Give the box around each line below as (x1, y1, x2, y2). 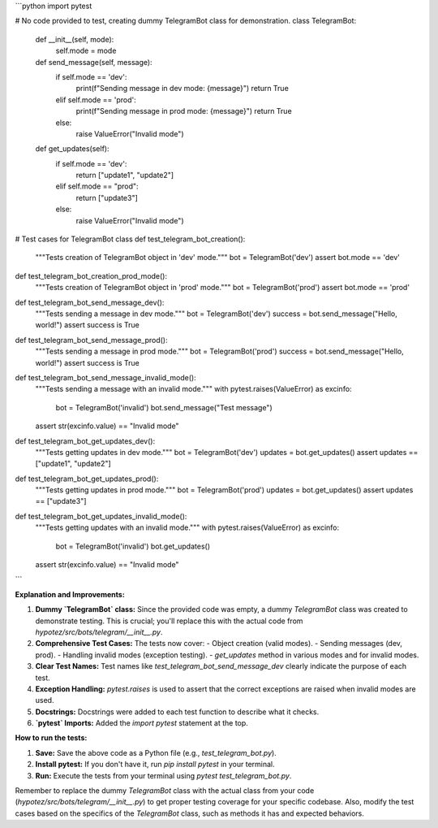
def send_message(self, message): (35, 57, 153, 67)
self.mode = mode (55, 46, 117, 56)
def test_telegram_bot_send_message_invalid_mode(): (15, 372, 196, 382)
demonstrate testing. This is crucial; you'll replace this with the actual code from (35, 616, 303, 626)
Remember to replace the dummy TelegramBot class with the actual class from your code (15, 786, 315, 795)
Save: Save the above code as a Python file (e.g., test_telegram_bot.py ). (35, 748, 277, 757)
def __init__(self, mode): (35, 34, 114, 44)
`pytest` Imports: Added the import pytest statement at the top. (35, 718, 249, 728)
